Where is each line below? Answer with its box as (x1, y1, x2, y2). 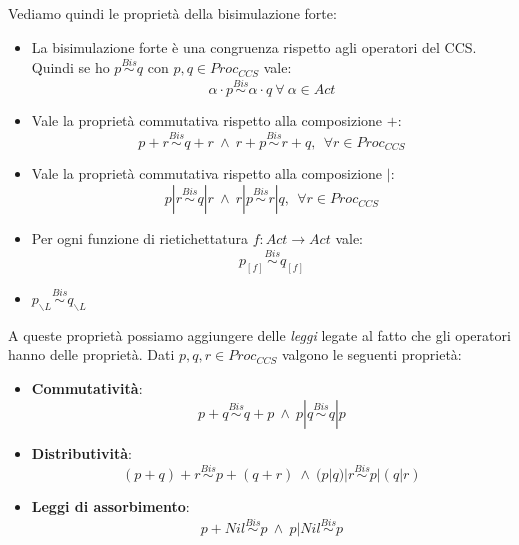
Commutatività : (31, 377, 143, 398)
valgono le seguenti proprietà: (281, 344, 462, 365)
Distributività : (31, 442, 132, 463)
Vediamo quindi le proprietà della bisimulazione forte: (8, 3, 337, 23)
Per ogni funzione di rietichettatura (31, 228, 248, 249)
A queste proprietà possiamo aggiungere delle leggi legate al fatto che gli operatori (8, 324, 511, 345)
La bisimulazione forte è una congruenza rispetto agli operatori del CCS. (31, 36, 477, 57)
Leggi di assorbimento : (31, 496, 190, 517)
